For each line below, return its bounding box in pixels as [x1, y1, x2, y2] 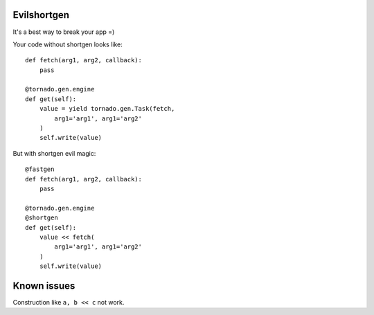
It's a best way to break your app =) [12, 28, 115, 36]
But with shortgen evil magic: [12, 149, 96, 157]
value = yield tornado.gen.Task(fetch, [39, 105, 175, 113]
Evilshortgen [12, 9, 69, 21]
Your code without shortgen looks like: [12, 40, 123, 48]
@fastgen [25, 165, 55, 173]
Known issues [12, 280, 75, 291]
